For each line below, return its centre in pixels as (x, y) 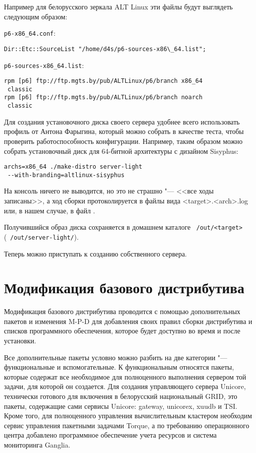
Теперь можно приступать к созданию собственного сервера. (96, 253)
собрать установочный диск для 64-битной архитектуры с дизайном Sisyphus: (121, 151)
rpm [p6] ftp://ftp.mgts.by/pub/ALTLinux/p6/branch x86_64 (103, 81)
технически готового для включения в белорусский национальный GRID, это (121, 396)
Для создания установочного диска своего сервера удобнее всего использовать (122, 121)
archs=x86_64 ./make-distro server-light (73, 167)
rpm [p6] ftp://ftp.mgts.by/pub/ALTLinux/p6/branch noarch (103, 97)
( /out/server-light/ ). (41, 236)
